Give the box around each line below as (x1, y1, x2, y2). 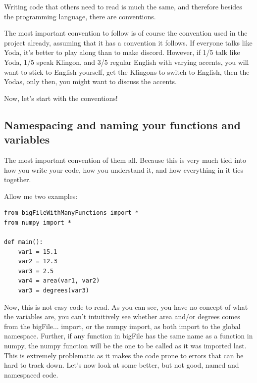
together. (4, 174, 31, 185)
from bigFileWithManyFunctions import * (4, 209, 139, 217)
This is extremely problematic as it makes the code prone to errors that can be (4, 350, 244, 360)
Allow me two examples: (4, 191, 78, 201)
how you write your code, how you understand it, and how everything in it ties (4, 164, 243, 175)
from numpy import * (4, 219, 72, 226)
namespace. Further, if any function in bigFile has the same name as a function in (4, 331, 253, 341)
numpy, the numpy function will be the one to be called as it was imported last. (4, 340, 247, 351)
